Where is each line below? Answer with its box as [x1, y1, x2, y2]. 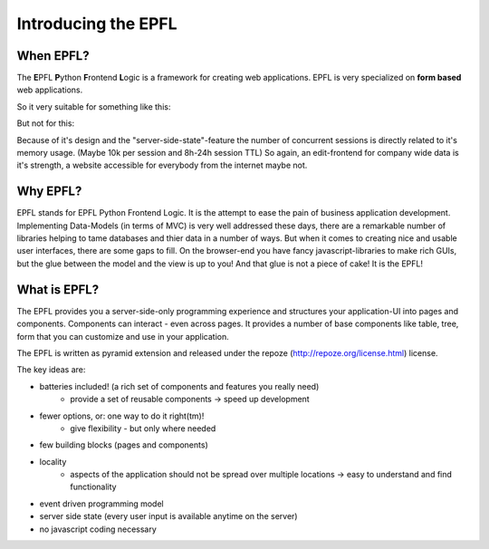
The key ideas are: [16, 364, 86, 375]
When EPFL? [16, 48, 90, 63]
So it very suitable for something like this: [16, 101, 171, 112]
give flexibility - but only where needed [70, 422, 216, 434]
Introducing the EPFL [16, 14, 177, 34]
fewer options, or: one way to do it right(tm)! [39, 410, 205, 421]
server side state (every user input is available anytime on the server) [39, 511, 298, 522]
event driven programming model [39, 498, 164, 509]
